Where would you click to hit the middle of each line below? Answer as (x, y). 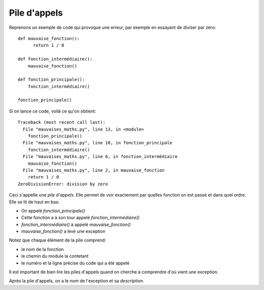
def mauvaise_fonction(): (49, 38)
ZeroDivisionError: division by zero (63, 184)
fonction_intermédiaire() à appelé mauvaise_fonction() (76, 224)
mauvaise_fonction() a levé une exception (63, 231)
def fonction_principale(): (51, 80)
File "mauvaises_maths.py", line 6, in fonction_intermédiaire (100, 157)
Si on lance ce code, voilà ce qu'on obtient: (53, 111)
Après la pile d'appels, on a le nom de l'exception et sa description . (77, 281)
